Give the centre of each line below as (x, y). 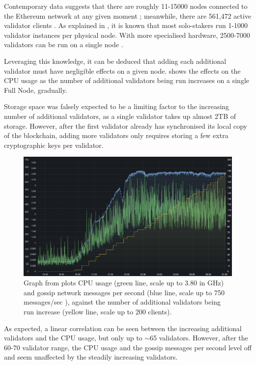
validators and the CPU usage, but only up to (73, 338)
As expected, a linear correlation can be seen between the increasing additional (123, 328)
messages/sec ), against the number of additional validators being (122, 302)
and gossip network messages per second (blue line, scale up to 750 (124, 292)
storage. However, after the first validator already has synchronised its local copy (126, 126)
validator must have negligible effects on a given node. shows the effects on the (122, 70)
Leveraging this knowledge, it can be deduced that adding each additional (115, 61)
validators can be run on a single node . (64, 44)
